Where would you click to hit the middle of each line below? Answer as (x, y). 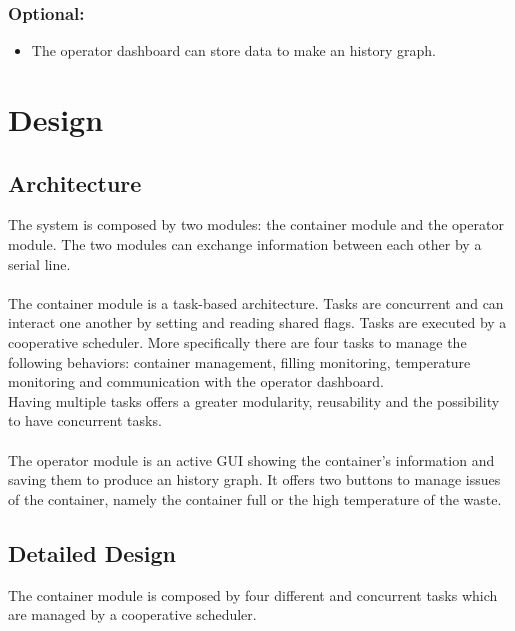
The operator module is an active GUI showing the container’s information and (251, 459)
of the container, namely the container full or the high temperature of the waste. (255, 498)
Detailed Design (92, 552)
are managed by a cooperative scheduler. (132, 614)
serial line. (39, 263)
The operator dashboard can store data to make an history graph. (233, 50)
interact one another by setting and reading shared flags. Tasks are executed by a (257, 322)
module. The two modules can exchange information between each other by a (245, 243)
